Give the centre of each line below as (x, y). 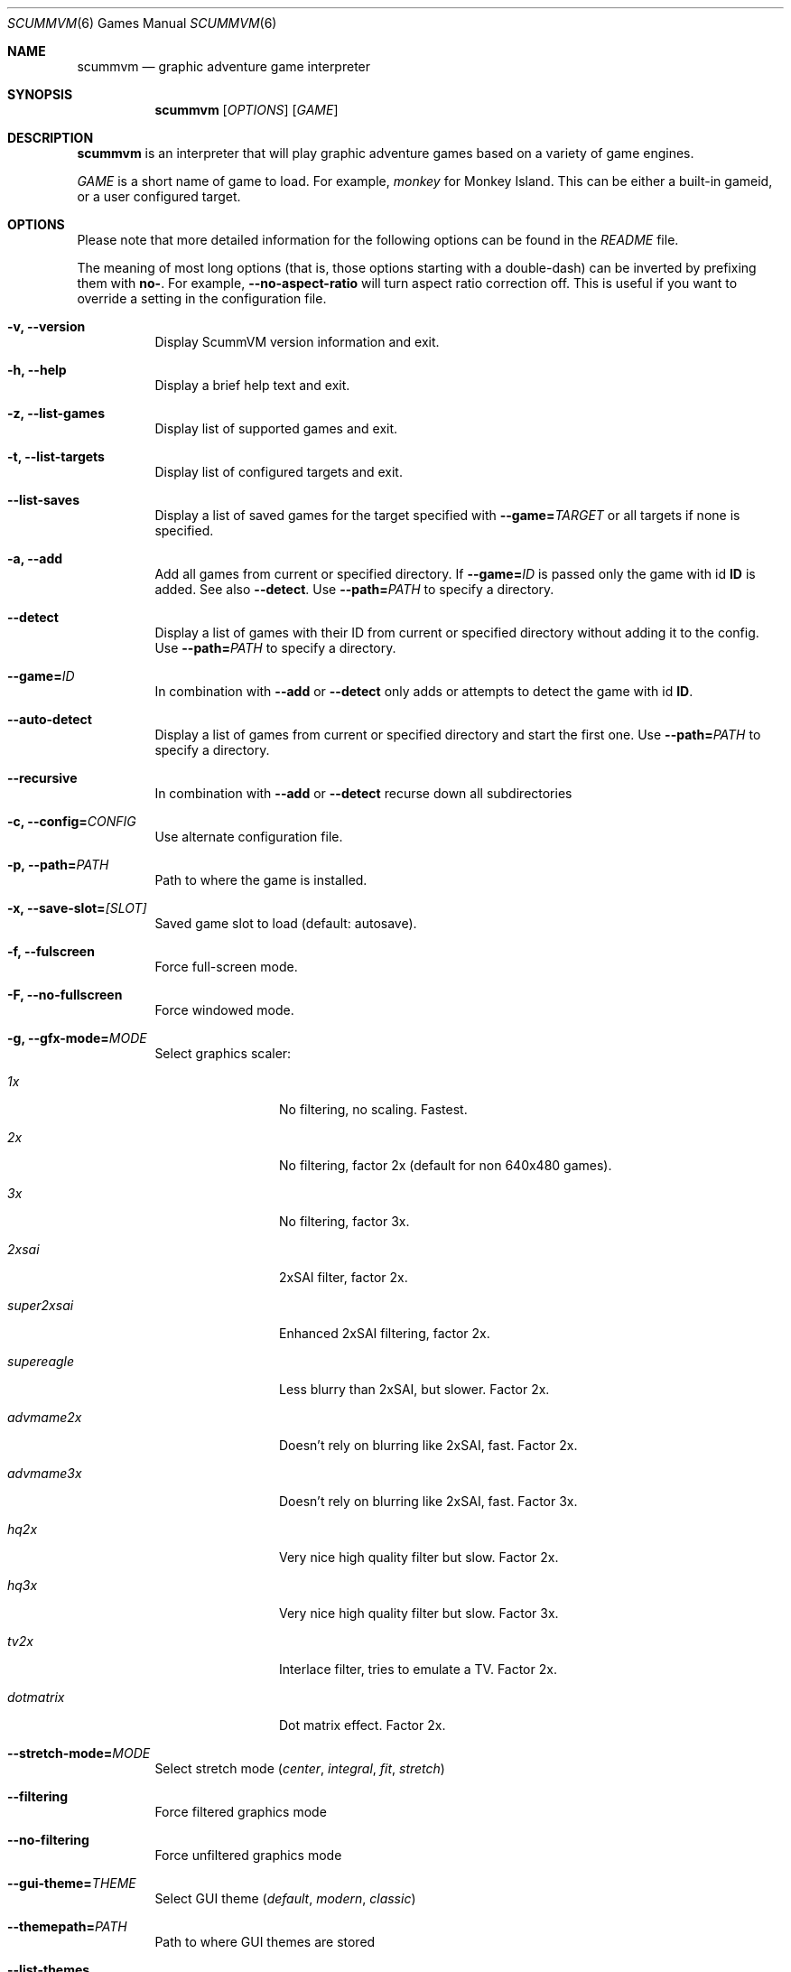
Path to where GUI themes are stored (265, 1942)
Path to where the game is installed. (261, 880)
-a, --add (35, 558)
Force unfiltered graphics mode (248, 1855)
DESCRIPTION (51, 138)
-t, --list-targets (56, 456)
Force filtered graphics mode (241, 1812)
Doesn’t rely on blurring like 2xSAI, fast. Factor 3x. (428, 1501)
